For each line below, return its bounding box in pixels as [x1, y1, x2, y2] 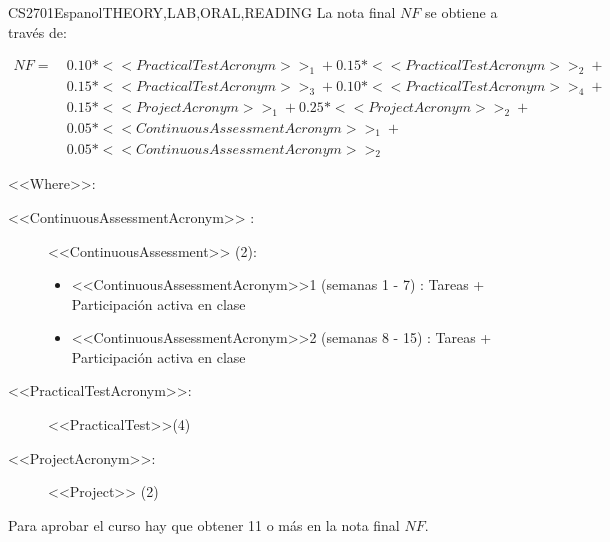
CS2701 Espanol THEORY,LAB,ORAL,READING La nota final [8, 2, 396, 22]
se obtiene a [424, 2, 498, 22]
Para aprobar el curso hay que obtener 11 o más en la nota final [8, 514, 400, 535]
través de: [8, 21, 67, 42]
